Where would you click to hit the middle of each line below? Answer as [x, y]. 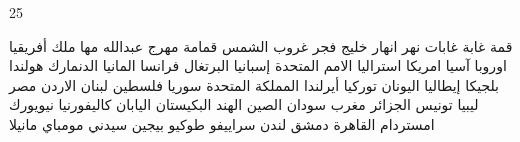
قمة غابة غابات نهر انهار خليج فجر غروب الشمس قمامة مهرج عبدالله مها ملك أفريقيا [261, 45]
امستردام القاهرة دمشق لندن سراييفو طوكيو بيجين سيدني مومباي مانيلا [222, 123]
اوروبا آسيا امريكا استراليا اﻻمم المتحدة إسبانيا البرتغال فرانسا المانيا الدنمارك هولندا [258, 65]
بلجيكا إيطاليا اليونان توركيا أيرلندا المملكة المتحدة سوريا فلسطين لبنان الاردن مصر [254, 84]
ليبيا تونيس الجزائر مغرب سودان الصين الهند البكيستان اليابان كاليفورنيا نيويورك [244, 104]
